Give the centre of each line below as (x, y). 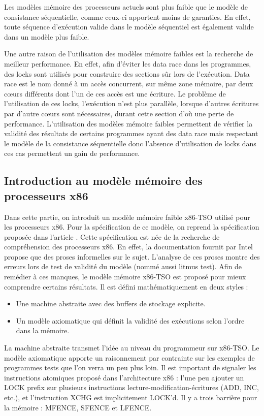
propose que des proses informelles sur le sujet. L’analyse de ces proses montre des (132, 256)
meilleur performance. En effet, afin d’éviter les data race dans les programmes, (128, 63)
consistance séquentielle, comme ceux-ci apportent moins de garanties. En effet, (127, 17)
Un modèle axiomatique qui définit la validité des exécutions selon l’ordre (130, 320)
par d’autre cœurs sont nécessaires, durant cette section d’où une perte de (119, 113)
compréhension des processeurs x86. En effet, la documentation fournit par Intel (128, 247)
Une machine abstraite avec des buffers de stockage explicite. (111, 303)
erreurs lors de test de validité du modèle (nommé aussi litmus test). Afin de (123, 266)
